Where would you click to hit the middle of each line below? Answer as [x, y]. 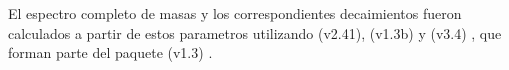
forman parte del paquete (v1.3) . [110, 52]
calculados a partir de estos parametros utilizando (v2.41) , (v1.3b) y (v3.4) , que [255, 32]
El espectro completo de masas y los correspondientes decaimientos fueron [235, 13]
